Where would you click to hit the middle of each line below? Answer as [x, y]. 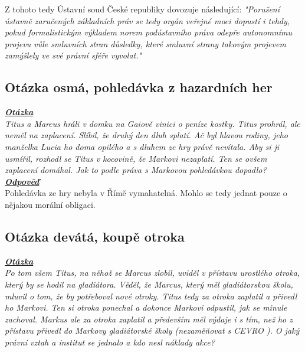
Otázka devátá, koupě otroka [95, 236]
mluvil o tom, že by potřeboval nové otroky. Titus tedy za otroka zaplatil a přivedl [151, 296]
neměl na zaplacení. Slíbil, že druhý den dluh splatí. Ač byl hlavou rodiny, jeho [146, 135]
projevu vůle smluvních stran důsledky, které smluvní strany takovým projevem [145, 43]
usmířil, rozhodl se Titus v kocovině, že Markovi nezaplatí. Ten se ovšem [136, 158]
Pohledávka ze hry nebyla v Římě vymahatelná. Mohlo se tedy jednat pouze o [146, 193]
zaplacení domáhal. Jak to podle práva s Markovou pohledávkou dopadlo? [136, 170]
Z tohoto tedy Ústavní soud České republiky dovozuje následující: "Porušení [142, 9]
